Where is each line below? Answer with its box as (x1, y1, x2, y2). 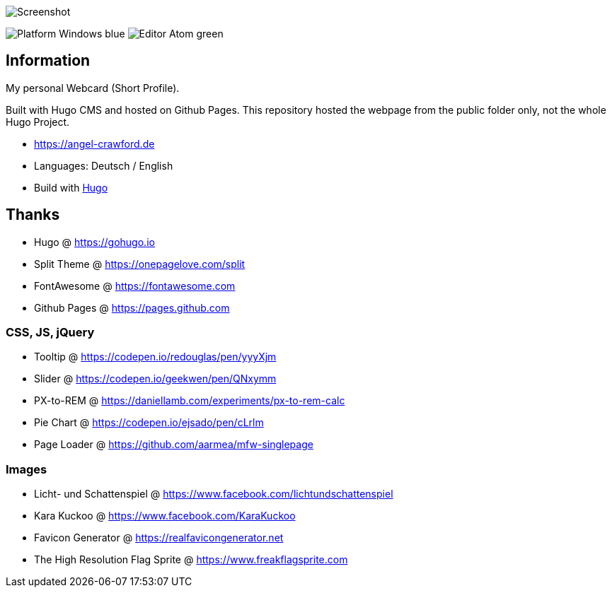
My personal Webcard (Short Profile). (6, 81, 180, 94)
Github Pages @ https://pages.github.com (34, 301, 230, 314)
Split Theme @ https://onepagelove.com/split (34, 257, 246, 270)
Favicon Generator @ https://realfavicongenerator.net (34, 532, 284, 544)
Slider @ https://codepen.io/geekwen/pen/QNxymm (34, 372, 277, 385)
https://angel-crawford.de (34, 137, 155, 150)
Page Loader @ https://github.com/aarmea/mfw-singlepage (34, 438, 313, 451)
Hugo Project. (6, 115, 70, 128)
